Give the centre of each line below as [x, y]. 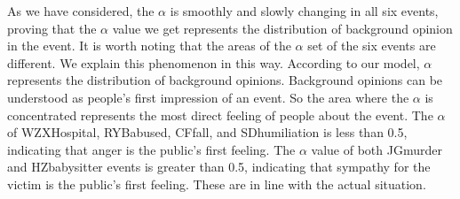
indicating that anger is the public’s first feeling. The [151, 149]
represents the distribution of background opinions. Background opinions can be [225, 80]
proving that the [52, 28]
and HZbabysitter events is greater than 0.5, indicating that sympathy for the [219, 167]
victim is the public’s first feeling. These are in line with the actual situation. [217, 184]
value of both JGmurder [377, 149]
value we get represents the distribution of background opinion [282, 28]
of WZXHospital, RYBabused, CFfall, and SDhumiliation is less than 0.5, [207, 132]
